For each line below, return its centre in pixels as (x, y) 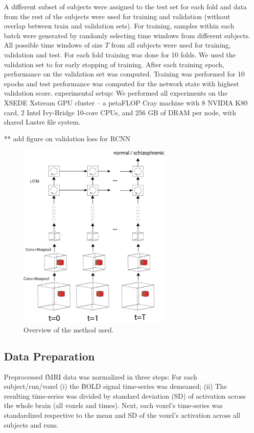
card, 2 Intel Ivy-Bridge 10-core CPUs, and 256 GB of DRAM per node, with (120, 112)
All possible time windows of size (53, 45)
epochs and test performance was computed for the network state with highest (122, 83)
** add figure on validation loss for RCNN (67, 138)
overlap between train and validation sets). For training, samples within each (119, 26)
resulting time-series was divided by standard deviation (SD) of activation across (125, 395)
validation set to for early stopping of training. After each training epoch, (114, 64)
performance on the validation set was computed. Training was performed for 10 (124, 74)
